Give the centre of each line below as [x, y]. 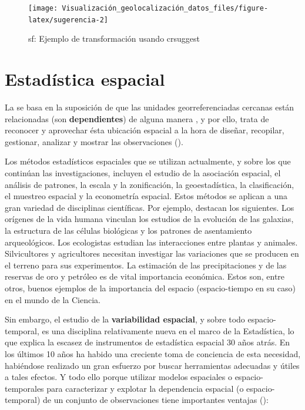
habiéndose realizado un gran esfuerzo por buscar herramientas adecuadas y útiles [152, 365]
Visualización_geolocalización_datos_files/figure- [165, 8]
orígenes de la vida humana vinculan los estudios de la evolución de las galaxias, [149, 219]
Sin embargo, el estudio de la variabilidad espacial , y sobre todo [125, 319]
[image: [43, 8]
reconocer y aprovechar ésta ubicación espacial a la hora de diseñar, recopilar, [145, 130]
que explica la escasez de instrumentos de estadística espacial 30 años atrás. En [148, 342]
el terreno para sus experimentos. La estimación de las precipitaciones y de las [146, 265]
